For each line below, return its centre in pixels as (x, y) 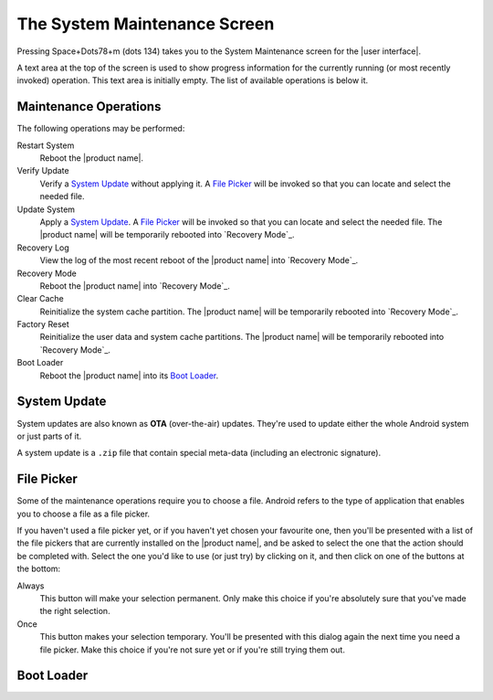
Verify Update (43, 171)
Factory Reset (43, 324)
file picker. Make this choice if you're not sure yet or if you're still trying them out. (193, 650)
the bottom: (39, 569)
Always (31, 586)
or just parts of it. (49, 436)
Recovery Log (43, 248)
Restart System (46, 145)
